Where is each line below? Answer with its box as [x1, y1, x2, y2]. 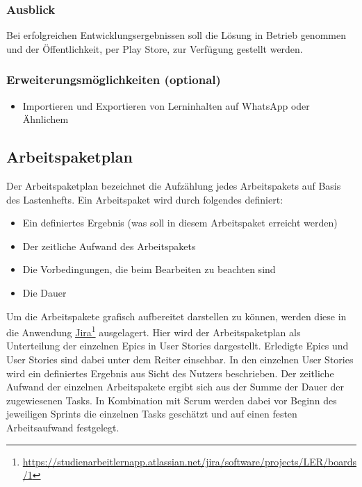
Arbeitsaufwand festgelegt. [6, 420, 120, 434]
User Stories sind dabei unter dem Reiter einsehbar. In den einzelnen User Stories [6, 352, 354, 367]
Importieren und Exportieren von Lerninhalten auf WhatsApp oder [22, 98, 310, 113]
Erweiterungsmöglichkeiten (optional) [6, 71, 221, 88]
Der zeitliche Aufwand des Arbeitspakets [22, 238, 196, 253]
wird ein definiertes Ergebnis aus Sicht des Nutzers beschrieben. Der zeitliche [6, 365, 334, 380]
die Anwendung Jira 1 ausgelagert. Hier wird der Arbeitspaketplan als [6, 323, 301, 339]
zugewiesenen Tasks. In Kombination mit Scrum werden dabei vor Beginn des [6, 393, 337, 407]
